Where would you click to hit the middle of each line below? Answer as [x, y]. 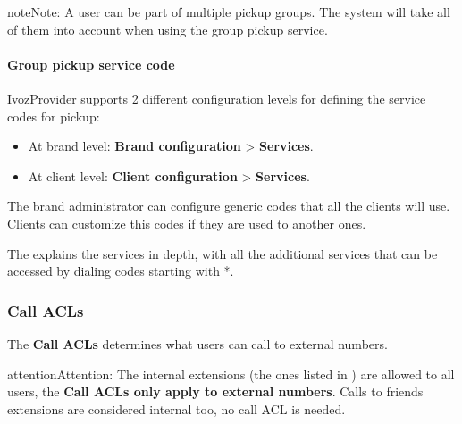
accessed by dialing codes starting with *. [121, 271]
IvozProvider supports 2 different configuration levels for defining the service [217, 98]
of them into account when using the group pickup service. [168, 29]
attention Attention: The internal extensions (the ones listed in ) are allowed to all [231, 374]
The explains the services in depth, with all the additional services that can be [223, 253]
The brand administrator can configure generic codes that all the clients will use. [229, 206]
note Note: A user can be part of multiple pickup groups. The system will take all [229, 12]
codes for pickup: [54, 116]
